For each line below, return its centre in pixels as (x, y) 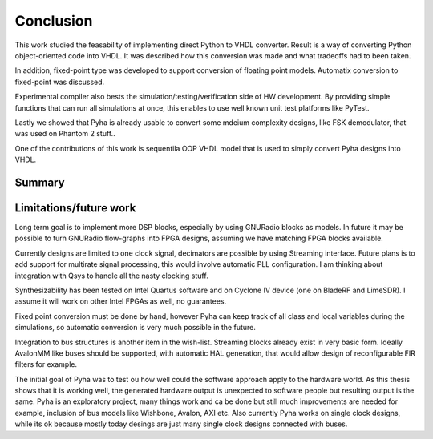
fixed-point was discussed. (60, 82)
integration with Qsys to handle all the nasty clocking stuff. (111, 276)
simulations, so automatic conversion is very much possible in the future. (136, 328)
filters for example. (46, 364)
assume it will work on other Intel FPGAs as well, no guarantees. (121, 301)
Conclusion (54, 21)
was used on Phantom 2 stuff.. (65, 134)
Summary (40, 182)
